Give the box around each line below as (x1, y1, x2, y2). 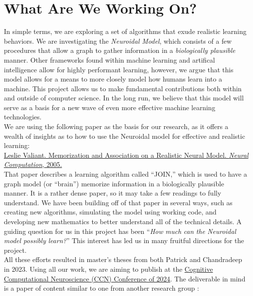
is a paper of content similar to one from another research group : (4, 283, 199, 293)
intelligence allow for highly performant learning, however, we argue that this (4, 64, 234, 74)
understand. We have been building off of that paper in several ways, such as (4, 197, 233, 207)
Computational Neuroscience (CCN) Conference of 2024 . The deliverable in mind (4, 273, 246, 283)
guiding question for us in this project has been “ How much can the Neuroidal (4, 226, 236, 236)
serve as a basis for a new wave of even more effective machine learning (4, 102, 216, 112)
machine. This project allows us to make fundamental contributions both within (4, 83, 242, 93)
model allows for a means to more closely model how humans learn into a (4, 74, 222, 84)
